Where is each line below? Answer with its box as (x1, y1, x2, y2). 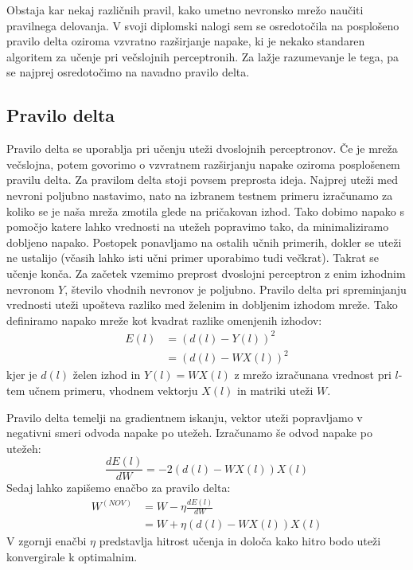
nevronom (6, 280, 55, 297)
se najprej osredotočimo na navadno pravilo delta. (6, 64, 250, 80)
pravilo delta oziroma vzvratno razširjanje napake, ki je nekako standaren (6, 33, 365, 49)
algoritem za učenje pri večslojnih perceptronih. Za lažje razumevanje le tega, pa (6, 48, 399, 64)
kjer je (6, 366, 37, 383)
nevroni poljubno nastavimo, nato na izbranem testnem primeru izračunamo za (6, 186, 393, 203)
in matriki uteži (237, 381, 314, 398)
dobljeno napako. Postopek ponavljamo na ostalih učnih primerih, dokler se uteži (6, 233, 402, 250)
